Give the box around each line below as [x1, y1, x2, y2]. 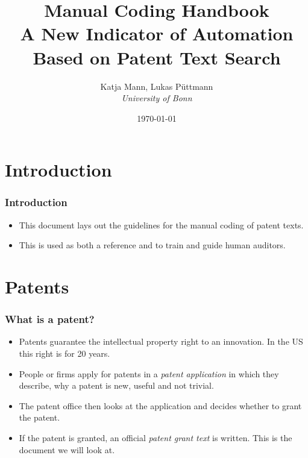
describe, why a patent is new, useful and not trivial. [19, 379, 214, 392]
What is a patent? [5, 312, 95, 327]
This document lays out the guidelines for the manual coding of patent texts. [19, 218, 304, 231]
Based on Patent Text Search [33, 45, 281, 69]
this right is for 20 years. [19, 347, 110, 360]
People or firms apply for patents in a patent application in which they [19, 367, 279, 380]
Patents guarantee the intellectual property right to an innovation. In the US [19, 335, 303, 348]
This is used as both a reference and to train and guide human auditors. [19, 239, 286, 251]
